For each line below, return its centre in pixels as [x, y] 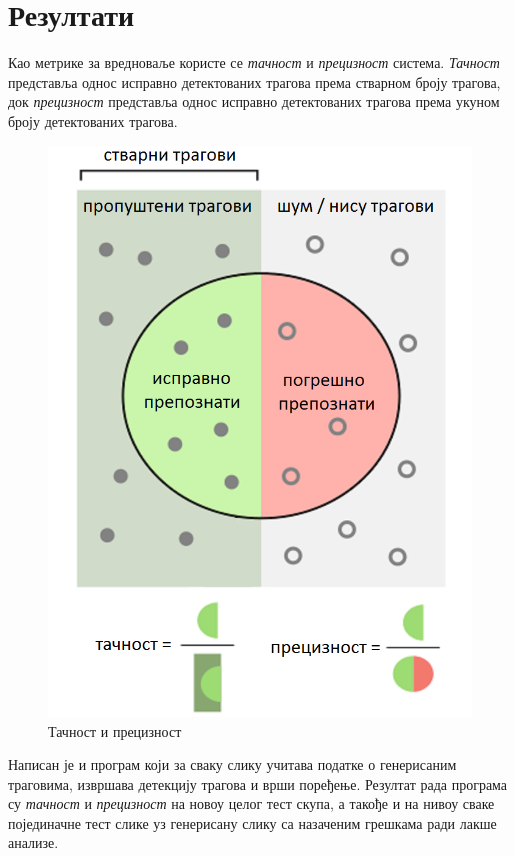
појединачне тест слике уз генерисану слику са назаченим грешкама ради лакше [252, 822]
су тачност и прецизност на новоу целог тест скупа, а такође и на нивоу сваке [251, 803]
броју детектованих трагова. [93, 120]
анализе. [33, 842]
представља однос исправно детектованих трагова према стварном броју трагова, [254, 81]
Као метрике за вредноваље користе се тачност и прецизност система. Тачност [254, 62]
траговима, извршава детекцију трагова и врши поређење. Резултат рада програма [258, 783]
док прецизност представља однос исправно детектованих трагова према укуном [254, 101]
